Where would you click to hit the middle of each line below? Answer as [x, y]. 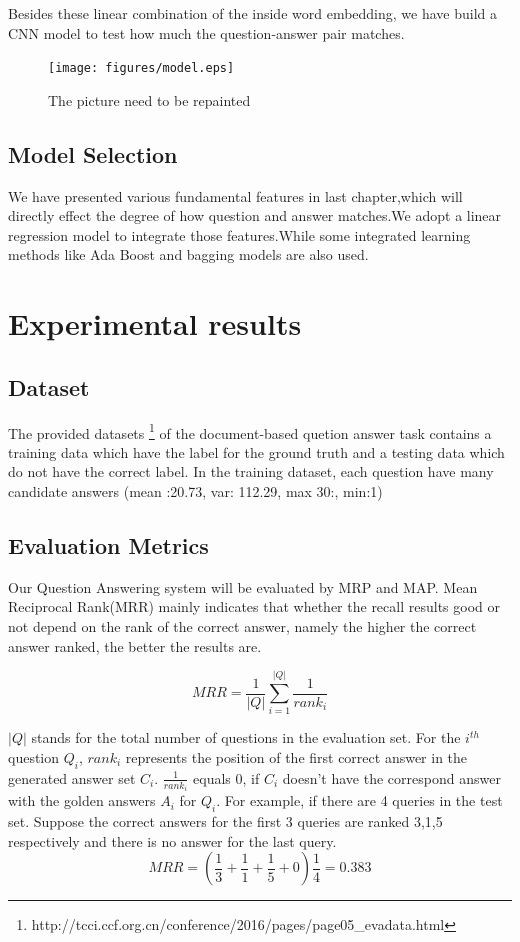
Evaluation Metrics [108, 545]
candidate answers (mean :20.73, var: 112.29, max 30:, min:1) [195, 491]
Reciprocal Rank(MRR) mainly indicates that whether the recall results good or [254, 606]
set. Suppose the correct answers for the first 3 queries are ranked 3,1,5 [225, 820]
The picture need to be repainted [149, 99]
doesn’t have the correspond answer [391, 777]
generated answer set [72, 777]
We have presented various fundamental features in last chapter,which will [235, 195]
